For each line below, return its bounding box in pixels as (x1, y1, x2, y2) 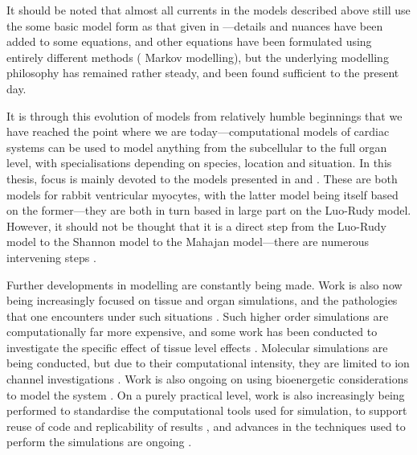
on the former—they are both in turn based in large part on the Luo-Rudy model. (6, 202, 411, 219)
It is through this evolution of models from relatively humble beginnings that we (6, 107, 403, 124)
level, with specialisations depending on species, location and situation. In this (6, 154, 392, 171)
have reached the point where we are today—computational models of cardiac (6, 123, 390, 140)
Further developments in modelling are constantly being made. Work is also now (6, 276, 403, 293)
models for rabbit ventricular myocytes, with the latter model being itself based (6, 186, 399, 203)
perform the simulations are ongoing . (6, 433, 192, 450)
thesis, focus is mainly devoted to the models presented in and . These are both (6, 170, 398, 187)
